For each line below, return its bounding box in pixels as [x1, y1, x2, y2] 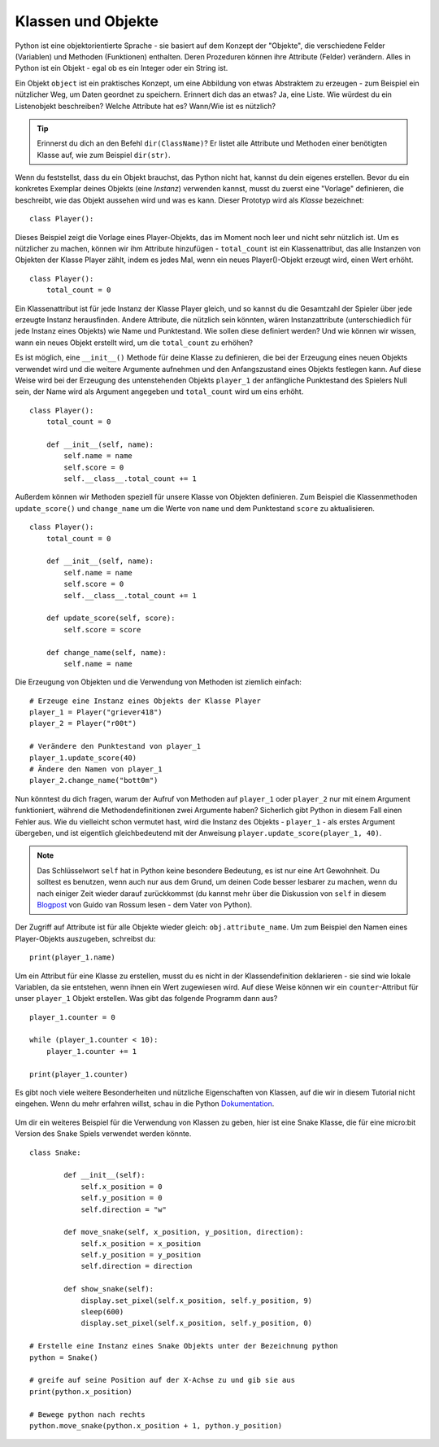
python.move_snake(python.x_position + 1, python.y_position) [29, 1421, 283, 1430]
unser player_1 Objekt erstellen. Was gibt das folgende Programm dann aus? [15, 994, 278, 1003]
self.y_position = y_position [80, 1250, 202, 1260]
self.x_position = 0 [80, 1182, 163, 1191]
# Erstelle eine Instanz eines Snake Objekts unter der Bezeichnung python [29, 1341, 338, 1351]
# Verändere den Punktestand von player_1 [29, 741, 202, 751]
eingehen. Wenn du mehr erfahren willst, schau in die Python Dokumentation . [15, 1099, 275, 1108]
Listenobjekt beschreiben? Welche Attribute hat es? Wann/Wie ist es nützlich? [15, 101, 276, 111]
